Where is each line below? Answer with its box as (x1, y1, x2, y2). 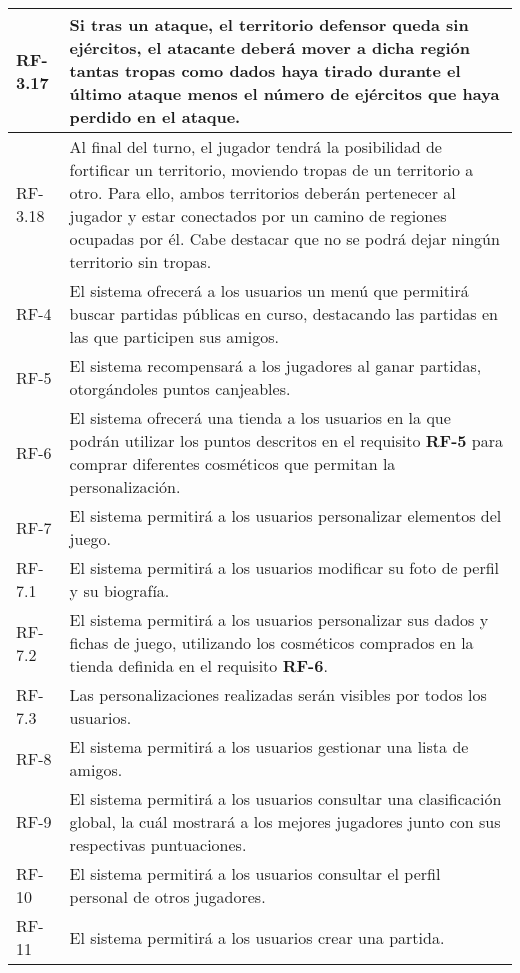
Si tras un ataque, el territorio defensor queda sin (69, 13, 469, 36)
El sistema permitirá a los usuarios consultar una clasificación (69, 787, 502, 810)
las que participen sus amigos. (69, 325, 279, 348)
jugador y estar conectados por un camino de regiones (69, 204, 447, 227)
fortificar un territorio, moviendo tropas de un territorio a (69, 158, 474, 181)
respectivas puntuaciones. (69, 833, 247, 856)
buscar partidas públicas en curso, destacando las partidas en (69, 302, 498, 325)
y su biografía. (69, 579, 170, 602)
